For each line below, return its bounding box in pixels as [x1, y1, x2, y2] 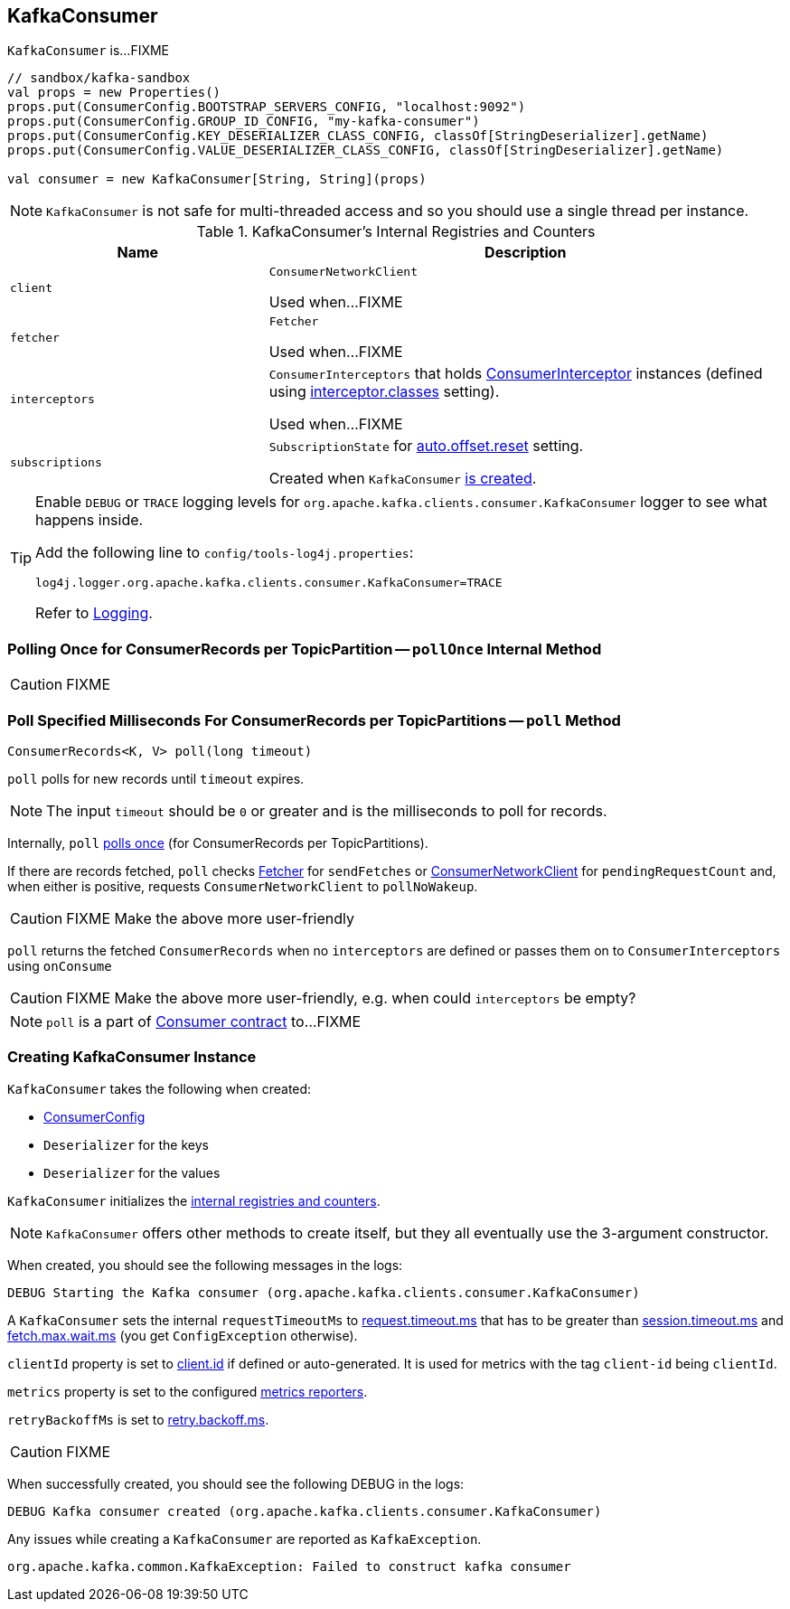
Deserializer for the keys [43, 1136, 209, 1153]
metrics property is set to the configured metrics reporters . [7, 1383, 368, 1399]
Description [484, 243, 567, 262]
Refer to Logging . [35, 604, 153, 623]
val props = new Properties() [7, 85, 221, 100]
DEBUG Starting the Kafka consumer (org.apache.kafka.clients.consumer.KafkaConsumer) [7, 1284, 640, 1300]
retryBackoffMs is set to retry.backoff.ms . [7, 1411, 269, 1427]
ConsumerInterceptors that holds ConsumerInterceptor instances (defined [268, 364, 763, 383]
